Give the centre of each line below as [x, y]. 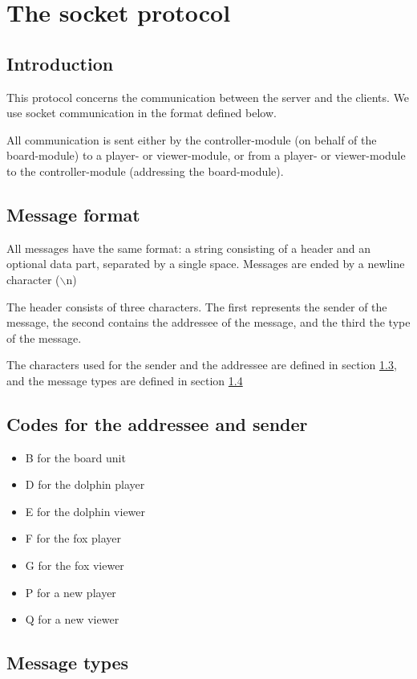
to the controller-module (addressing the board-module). [145, 171]
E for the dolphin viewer [85, 511]
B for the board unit [75, 457]
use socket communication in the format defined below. [142, 113]
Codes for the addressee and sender [157, 423]
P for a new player [71, 592]
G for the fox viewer [75, 565]
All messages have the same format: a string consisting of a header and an [189, 248]
